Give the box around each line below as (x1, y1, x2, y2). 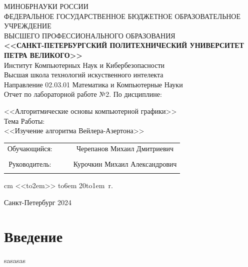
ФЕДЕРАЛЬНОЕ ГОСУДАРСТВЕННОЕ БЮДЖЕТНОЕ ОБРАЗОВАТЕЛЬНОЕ (4, 10, 241, 21)
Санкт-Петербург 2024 (4, 197, 72, 207)
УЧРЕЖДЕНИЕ (4, 20, 51, 31)
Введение (4, 226, 63, 247)
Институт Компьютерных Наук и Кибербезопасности (4, 59, 164, 70)
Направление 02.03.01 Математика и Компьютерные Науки (4, 79, 183, 89)
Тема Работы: (4, 115, 45, 126)
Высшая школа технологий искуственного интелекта (4, 69, 163, 80)
